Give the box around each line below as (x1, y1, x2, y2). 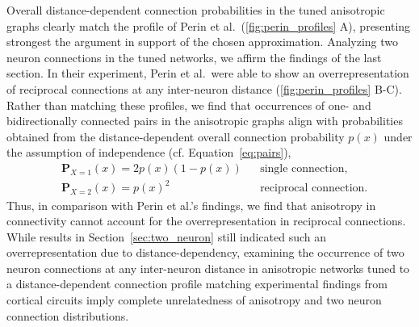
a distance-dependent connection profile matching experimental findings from (6, 275, 388, 292)
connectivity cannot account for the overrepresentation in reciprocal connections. (6, 212, 406, 229)
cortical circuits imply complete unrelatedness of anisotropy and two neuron (6, 291, 382, 308)
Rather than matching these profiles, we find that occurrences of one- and (6, 96, 371, 113)
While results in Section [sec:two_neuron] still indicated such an (6, 228, 326, 245)
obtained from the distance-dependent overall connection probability (6, 128, 345, 145)
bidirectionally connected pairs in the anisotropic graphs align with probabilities (6, 112, 403, 129)
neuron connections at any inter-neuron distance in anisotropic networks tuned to (6, 259, 410, 276)
